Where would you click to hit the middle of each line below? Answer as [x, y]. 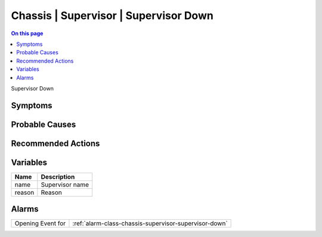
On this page [27, 33]
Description [58, 177]
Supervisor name [65, 185]
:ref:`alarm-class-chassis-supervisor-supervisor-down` [150, 223]
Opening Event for [40, 223]
